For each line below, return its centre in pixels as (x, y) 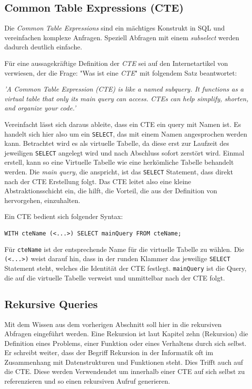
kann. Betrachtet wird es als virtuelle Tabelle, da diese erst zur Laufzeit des (117, 143)
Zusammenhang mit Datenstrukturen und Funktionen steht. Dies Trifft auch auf (124, 362)
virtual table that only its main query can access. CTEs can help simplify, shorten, (126, 98)
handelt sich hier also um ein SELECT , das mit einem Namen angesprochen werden (126, 133)
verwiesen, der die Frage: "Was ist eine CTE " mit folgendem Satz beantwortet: (121, 72)
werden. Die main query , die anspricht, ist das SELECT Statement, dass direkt (119, 172)
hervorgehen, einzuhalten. (42, 200)
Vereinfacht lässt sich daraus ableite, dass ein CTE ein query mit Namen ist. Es (123, 124)
